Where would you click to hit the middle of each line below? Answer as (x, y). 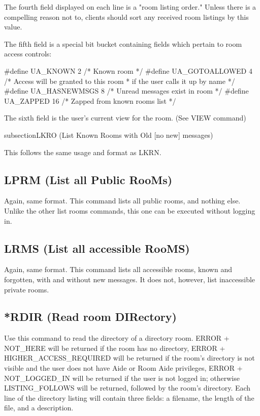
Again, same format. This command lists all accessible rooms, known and (118, 269)
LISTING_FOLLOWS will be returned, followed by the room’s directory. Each (127, 388)
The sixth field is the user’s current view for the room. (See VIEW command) (125, 118)
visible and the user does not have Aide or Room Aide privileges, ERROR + (123, 368)
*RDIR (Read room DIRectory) (90, 317)
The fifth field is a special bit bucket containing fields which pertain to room (123, 43)
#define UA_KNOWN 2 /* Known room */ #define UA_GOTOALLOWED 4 (128, 70)
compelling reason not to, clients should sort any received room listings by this (126, 17)
